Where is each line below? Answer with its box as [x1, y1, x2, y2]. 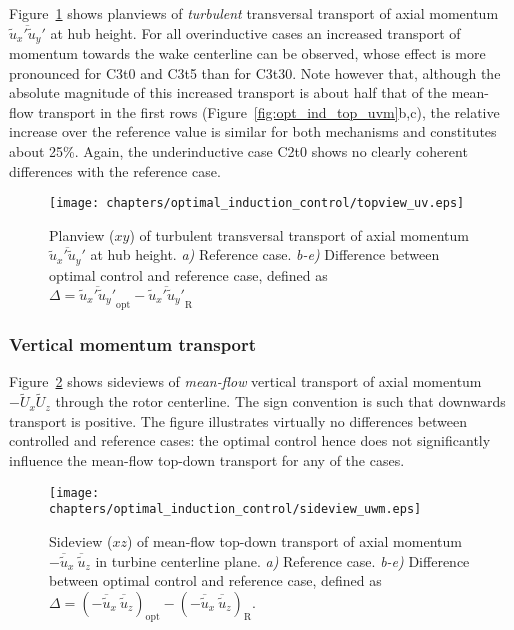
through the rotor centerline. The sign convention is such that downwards [55, 391, 506, 412]
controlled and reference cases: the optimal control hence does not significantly [9, 430, 491, 451]
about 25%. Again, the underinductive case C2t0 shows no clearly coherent [9, 141, 468, 162]
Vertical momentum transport [9, 332, 257, 357]
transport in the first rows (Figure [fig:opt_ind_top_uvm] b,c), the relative [38, 101, 500, 122]
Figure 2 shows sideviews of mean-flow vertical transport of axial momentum [9, 371, 482, 392]
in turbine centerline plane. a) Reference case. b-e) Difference [95, 550, 470, 571]
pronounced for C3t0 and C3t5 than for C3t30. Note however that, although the [9, 62, 501, 83]
